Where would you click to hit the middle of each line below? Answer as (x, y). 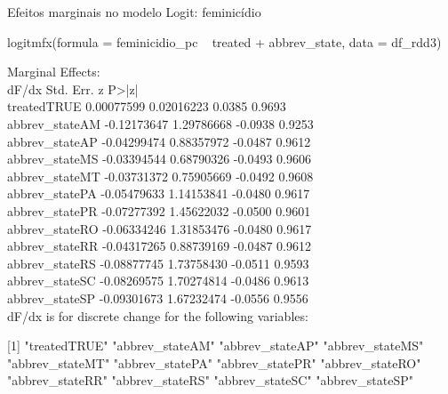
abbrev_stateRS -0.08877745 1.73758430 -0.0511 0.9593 (158, 263)
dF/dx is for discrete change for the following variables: (158, 315)
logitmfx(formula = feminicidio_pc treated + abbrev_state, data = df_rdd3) (224, 41)
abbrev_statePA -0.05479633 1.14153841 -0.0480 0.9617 (159, 193)
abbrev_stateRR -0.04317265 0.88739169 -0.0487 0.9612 (159, 246)
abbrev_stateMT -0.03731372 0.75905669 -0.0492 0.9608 (160, 176)
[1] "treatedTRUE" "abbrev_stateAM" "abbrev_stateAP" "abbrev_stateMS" (216, 346)
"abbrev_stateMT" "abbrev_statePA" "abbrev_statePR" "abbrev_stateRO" (214, 362)
